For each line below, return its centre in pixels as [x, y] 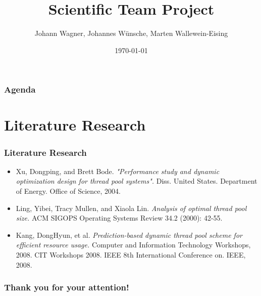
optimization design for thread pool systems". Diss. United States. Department [137, 181]
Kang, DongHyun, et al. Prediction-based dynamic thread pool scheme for [129, 235]
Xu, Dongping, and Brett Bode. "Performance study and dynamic [118, 171]
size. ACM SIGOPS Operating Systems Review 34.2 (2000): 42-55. [119, 218]
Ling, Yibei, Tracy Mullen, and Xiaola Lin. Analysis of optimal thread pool [131, 208]
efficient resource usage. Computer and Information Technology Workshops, [133, 245]
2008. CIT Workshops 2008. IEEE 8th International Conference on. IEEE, [131, 254]
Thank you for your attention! [67, 287]
